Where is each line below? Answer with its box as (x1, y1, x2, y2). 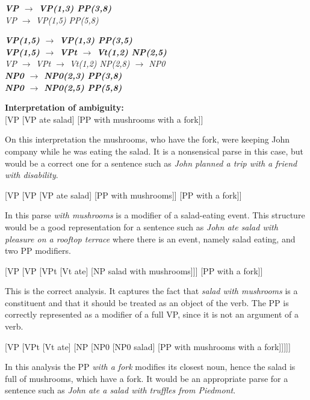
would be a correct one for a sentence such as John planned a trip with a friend (5, 156, 297, 169)
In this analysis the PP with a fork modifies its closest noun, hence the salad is (5, 360, 296, 373)
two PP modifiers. (5, 244, 71, 257)
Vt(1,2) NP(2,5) (97, 45, 167, 58)
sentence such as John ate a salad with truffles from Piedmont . (5, 384, 236, 396)
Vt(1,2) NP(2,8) (69, 57, 130, 70)
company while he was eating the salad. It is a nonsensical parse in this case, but (5, 144, 304, 157)
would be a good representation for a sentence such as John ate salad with (5, 220, 278, 233)
